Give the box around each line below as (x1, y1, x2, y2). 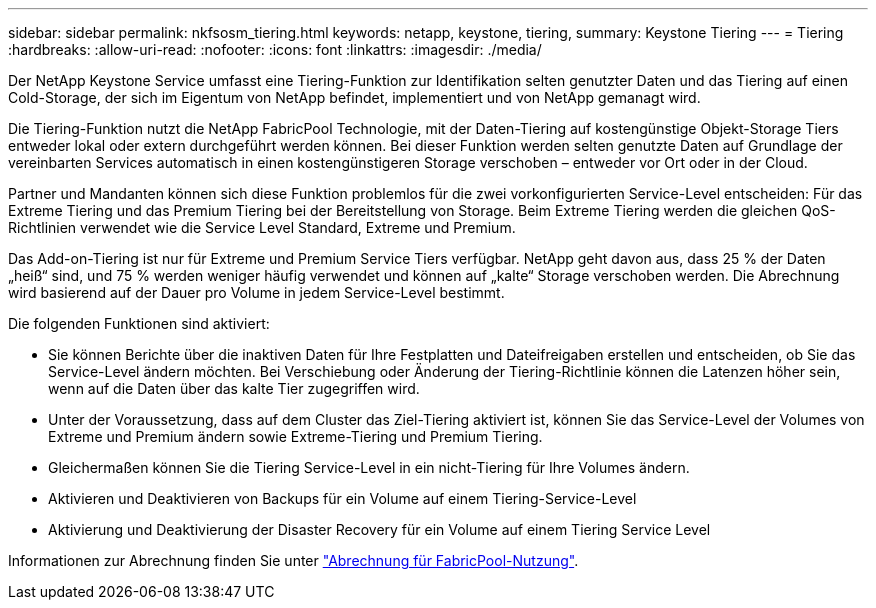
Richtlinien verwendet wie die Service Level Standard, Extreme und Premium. (8, 219, 516, 236)
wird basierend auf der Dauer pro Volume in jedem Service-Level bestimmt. (8, 284, 505, 301)
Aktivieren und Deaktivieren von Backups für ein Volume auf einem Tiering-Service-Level (48, 490, 637, 507)
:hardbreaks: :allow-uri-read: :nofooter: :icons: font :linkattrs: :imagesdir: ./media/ (8, 41, 542, 58)
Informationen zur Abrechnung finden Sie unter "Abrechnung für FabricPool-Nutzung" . (8, 552, 579, 569)
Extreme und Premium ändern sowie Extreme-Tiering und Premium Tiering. (48, 428, 543, 445)
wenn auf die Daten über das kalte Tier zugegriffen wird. (48, 380, 420, 397)
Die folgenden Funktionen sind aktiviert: (8, 315, 270, 332)
